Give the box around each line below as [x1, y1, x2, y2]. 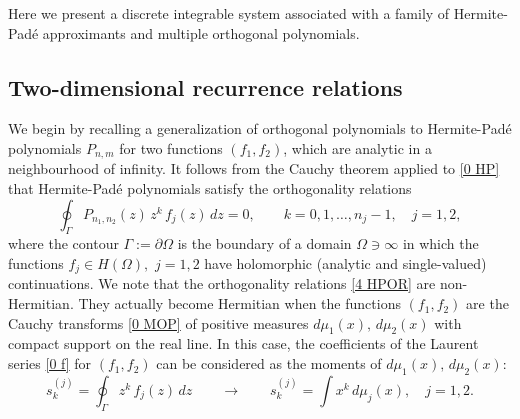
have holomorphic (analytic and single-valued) [204, 253, 487, 274]
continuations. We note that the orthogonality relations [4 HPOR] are [8, 273, 436, 294]
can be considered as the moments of [156, 353, 382, 374]
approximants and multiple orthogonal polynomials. [42, 22, 360, 43]
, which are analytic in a [283, 137, 432, 158]
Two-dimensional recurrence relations [8, 71, 403, 102]
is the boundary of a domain [177, 233, 352, 254]
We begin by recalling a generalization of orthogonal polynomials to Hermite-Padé [8, 118, 512, 139]
